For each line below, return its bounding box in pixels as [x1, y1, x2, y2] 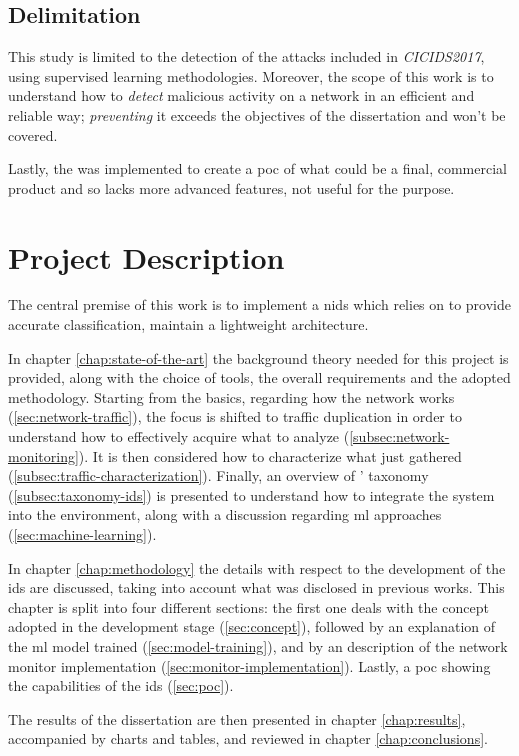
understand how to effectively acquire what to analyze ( [8, 426, 350, 447]
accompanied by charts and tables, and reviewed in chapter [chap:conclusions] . [8, 728, 488, 749]
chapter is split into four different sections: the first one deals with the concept [8, 596, 489, 617]
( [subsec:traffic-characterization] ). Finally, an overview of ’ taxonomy [8, 465, 429, 486]
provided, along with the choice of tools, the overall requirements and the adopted [8, 367, 511, 388]
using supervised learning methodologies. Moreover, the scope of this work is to [8, 65, 494, 86]
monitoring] [8, 445, 79, 466]
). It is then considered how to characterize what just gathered [78, 445, 462, 466]
